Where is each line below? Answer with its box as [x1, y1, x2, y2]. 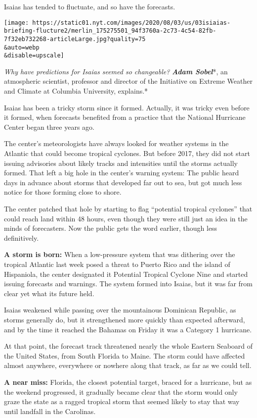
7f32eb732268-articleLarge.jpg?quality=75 [4, 35, 146, 43]
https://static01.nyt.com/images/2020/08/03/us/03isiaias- [32, 19, 231, 26]
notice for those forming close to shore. [4, 187, 122, 197]
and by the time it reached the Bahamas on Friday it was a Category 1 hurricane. [4, 324, 252, 334]
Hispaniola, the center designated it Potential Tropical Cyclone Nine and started [4, 268, 248, 279]
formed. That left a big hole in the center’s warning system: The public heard [4, 167, 239, 178]
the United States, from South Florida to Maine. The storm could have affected [4, 350, 245, 361]
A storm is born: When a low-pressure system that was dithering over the [4, 249, 235, 260]
